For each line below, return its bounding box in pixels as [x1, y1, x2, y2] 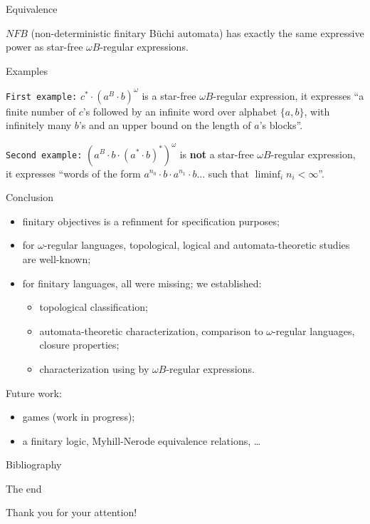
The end [6, 481, 42, 495]
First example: [6, 91, 78, 102]
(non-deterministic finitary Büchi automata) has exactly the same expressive [31, 25, 364, 40]
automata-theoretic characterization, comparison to [39, 323, 263, 338]
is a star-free [142, 88, 196, 103]
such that [208, 165, 250, 180]
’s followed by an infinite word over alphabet [83, 103, 277, 118]
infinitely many [6, 118, 72, 133]
